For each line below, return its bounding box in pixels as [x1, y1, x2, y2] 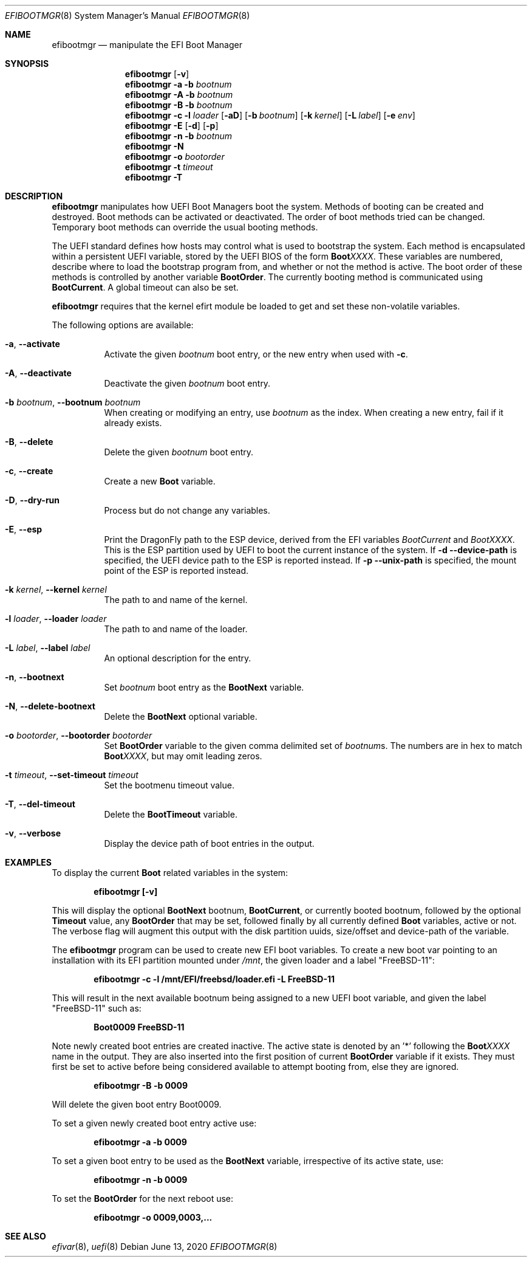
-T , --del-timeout [5, 799, 75, 809]
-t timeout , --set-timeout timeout [5, 770, 138, 780]
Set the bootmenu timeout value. [104, 780, 234, 790]
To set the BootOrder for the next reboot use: [52, 1193, 234, 1204]
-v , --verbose [5, 828, 61, 838]
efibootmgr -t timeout [124, 162, 213, 172]
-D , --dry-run [5, 495, 60, 505]
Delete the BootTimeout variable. [104, 809, 237, 819]
